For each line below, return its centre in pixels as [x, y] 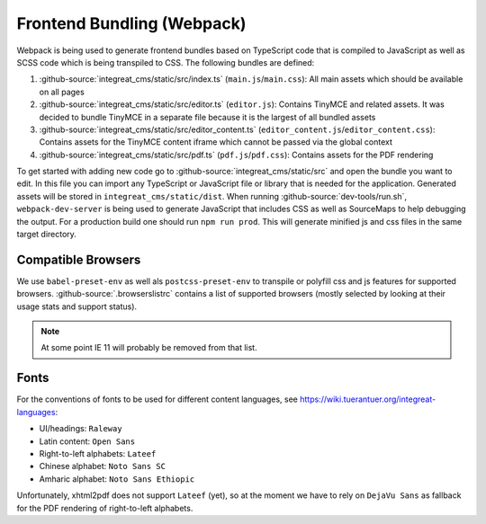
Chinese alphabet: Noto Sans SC [103, 466]
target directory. [46, 235]
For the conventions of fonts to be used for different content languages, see [157, 399]
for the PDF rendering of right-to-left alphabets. [105, 508]
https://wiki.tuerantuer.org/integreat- [368, 399]
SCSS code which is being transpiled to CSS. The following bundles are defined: [166, 62]
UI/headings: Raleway [81, 429]
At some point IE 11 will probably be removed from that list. [149, 348]
